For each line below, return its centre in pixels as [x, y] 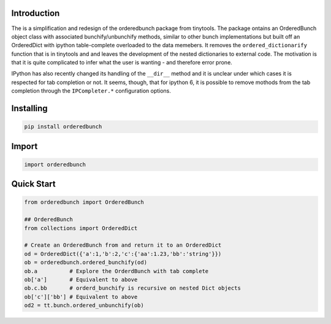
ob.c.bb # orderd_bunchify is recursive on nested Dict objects [133, 288]
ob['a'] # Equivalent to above [81, 280]
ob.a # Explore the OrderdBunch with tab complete [116, 271]
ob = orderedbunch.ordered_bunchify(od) [86, 263]
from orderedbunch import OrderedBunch [84, 202]
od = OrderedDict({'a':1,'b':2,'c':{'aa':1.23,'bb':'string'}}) [123, 254]
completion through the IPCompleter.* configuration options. [91, 91]
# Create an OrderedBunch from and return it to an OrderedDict [123, 245]
